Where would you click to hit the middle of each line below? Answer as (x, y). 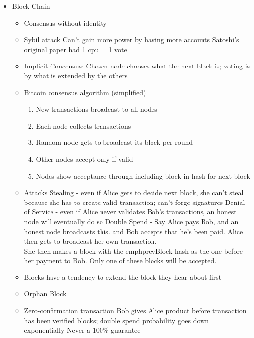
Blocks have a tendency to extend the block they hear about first (123, 277)
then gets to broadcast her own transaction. (90, 241)
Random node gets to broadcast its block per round (114, 142)
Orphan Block (45, 294)
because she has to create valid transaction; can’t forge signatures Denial (134, 202)
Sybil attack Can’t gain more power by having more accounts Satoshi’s (131, 39)
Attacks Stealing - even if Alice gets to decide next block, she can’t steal (134, 192)
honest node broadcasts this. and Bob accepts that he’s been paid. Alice (133, 231)
